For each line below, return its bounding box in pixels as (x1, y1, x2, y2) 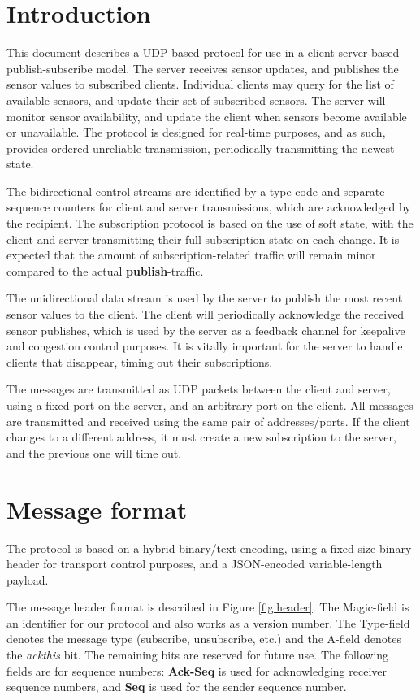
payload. (6, 571, 49, 588)
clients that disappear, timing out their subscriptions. (6, 353, 273, 370)
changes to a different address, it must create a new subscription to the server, (6, 428, 396, 446)
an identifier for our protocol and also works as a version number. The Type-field (6, 614, 410, 631)
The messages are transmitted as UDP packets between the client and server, (6, 380, 391, 398)
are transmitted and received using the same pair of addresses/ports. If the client (6, 412, 410, 429)
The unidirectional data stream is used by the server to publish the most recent (6, 289, 403, 307)
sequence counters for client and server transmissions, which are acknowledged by (6, 198, 411, 215)
